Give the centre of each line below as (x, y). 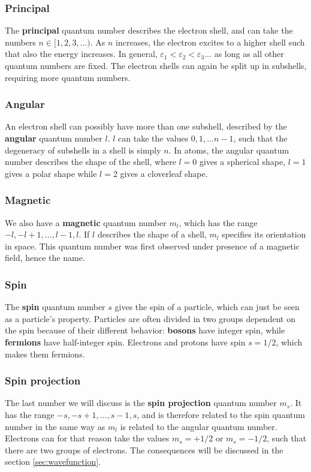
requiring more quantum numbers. (68, 77)
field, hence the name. (45, 258)
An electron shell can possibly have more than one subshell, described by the (146, 126)
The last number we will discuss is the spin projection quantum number (141, 403)
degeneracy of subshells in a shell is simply (83, 150)
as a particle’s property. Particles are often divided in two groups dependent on (150, 318)
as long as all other (249, 54)
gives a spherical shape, (243, 162)
